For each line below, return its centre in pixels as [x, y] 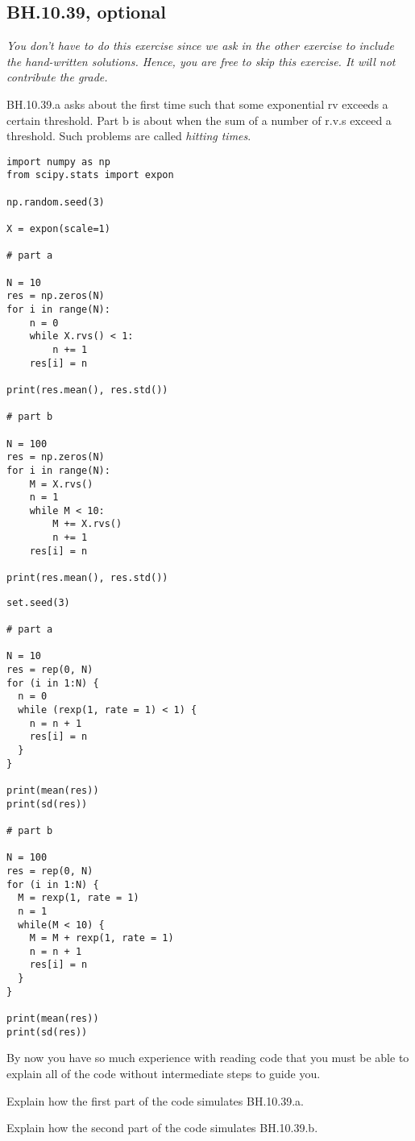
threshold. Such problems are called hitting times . [129, 136]
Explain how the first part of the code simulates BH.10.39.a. [155, 1100]
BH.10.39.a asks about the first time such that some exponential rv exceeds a [197, 104]
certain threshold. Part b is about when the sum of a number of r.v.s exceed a [199, 120]
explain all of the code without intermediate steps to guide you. [164, 1074]
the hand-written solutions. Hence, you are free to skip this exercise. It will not [201, 61]
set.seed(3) [38, 602]
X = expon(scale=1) [58, 229]
